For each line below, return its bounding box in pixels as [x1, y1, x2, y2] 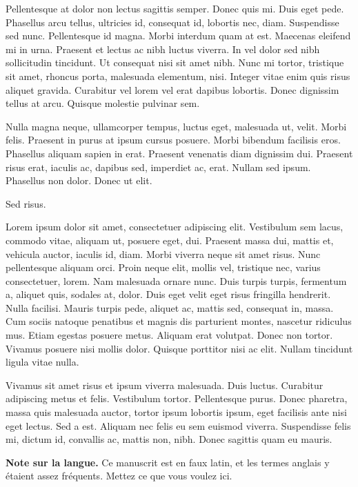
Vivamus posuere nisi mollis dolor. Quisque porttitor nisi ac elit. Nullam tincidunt [6, 341, 353, 355]
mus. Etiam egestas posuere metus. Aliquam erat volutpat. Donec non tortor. [6, 328, 333, 342]
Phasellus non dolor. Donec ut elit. [6, 173, 152, 188]
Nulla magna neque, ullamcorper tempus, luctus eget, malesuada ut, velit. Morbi [6, 119, 347, 133]
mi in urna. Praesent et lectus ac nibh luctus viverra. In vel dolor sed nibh [6, 41, 320, 56]
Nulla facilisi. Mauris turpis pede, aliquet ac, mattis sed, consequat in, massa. [6, 300, 334, 315]
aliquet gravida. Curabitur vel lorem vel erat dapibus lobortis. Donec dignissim [6, 82, 339, 97]
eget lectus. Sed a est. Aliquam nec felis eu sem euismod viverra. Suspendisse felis [6, 418, 351, 433]
